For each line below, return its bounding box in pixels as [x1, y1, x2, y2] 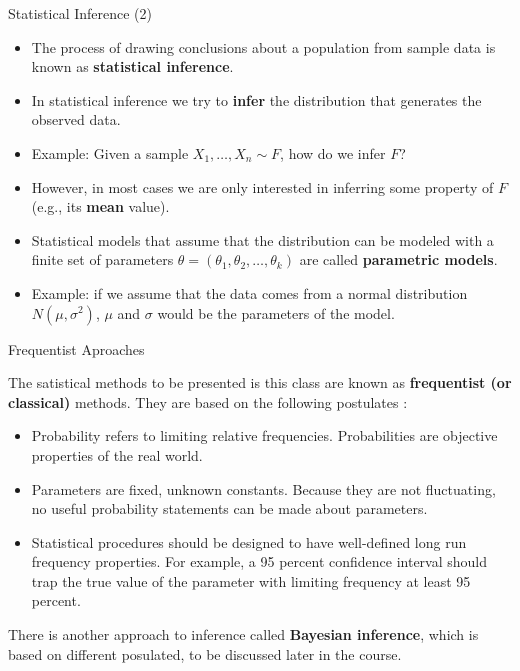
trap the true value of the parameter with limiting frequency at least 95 [31, 570, 471, 591]
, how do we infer [280, 142, 386, 163]
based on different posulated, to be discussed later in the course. [8, 643, 402, 664]
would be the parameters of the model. [157, 302, 395, 323]
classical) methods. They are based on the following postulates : [8, 391, 408, 412]
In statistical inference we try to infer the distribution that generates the [31, 89, 482, 110]
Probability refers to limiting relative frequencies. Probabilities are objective [31, 425, 498, 446]
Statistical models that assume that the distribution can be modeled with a [31, 229, 494, 250]
